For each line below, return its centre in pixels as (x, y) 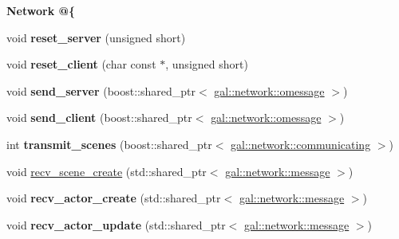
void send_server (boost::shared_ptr (101, 90)
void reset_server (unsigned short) (96, 37)
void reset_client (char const (81, 64)
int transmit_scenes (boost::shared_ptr (109, 144)
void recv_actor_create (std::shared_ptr (114, 198)
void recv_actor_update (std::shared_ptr (116, 224)
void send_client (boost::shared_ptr (99, 118)
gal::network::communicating (301, 144)
